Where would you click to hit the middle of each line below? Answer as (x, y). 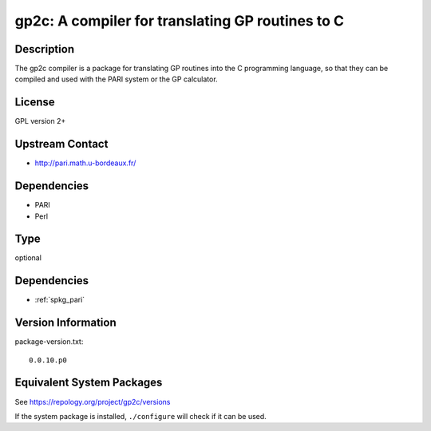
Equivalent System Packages (89, 383)
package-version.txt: (49, 342)
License (35, 103)
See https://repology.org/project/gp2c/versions (93, 401)
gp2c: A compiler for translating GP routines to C (180, 21)
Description (45, 49)
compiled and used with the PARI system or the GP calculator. (117, 79)
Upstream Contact (61, 144)
